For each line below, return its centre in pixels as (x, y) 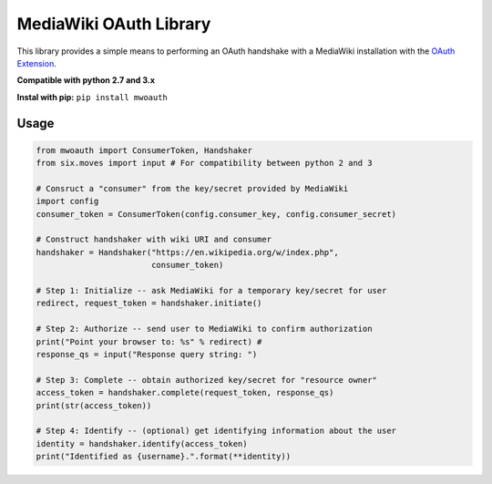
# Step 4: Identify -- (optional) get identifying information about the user (216, 431)
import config (67, 201)
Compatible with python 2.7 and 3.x (86, 80)
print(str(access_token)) (94, 405)
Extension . (36, 63)
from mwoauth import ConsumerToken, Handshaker (144, 150)
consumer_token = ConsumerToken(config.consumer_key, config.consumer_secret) (216, 214)
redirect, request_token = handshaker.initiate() (149, 304)
